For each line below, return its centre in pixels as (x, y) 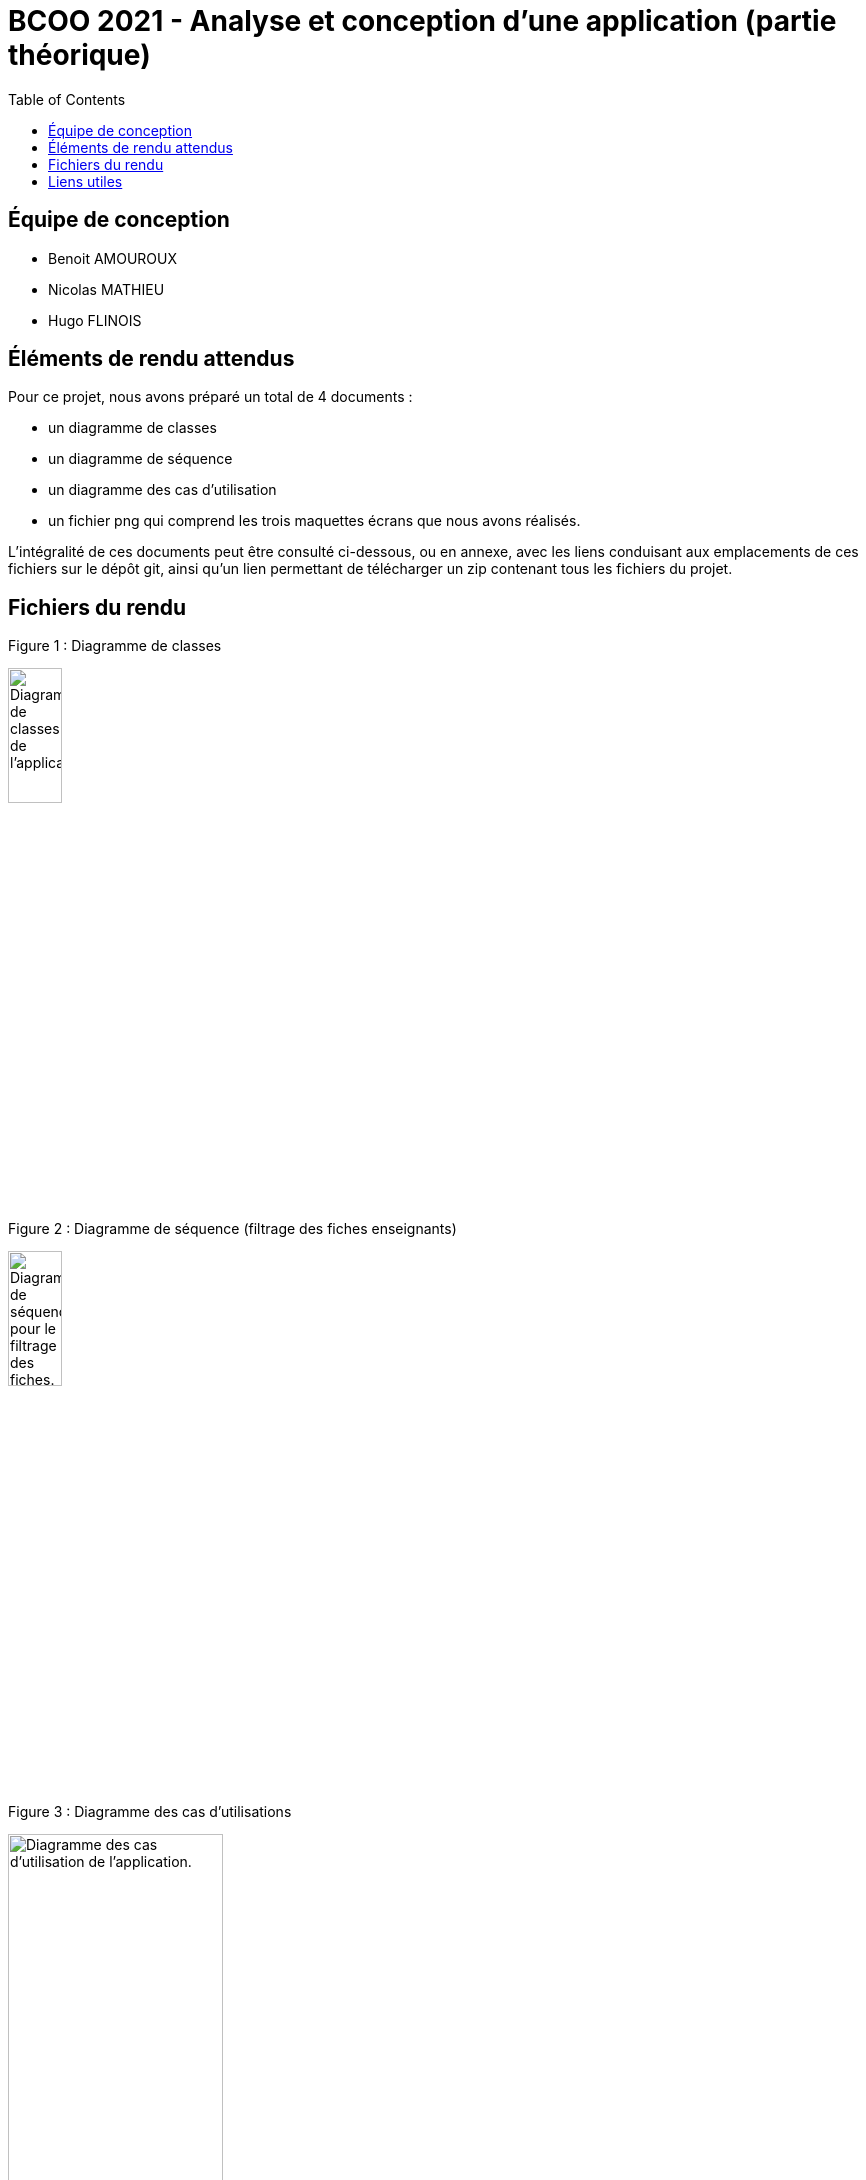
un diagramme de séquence (140, 459)
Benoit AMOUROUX (113, 258)
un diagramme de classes (132, 428)
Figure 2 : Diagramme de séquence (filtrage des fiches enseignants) (232, 1229)
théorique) (79, 55)
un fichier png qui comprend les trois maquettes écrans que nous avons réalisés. (314, 521)
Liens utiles (85, 181)
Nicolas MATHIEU (106, 289)
